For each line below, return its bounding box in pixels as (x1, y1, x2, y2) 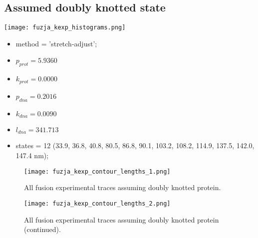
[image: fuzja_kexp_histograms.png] (4, 24, 126, 31)
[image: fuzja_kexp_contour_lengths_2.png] (24, 200, 171, 207)
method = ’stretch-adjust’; (15, 38, 97, 48)
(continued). (24, 224, 61, 235)
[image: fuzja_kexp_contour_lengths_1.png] (24, 168, 171, 175)
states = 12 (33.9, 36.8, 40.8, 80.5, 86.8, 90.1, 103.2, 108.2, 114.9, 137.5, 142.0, (15, 140, 255, 151)
